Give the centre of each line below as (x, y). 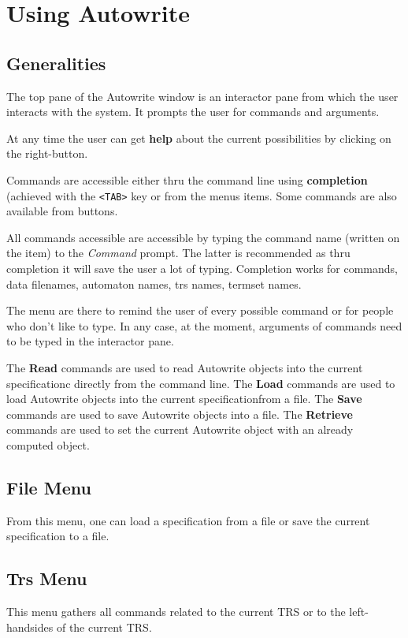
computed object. (48, 444)
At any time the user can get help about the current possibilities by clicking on (199, 138)
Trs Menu (47, 578)
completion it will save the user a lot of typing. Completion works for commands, (202, 268)
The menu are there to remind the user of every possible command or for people (200, 310)
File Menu (49, 487)
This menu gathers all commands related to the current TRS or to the (176, 612)
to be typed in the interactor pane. (90, 341)
